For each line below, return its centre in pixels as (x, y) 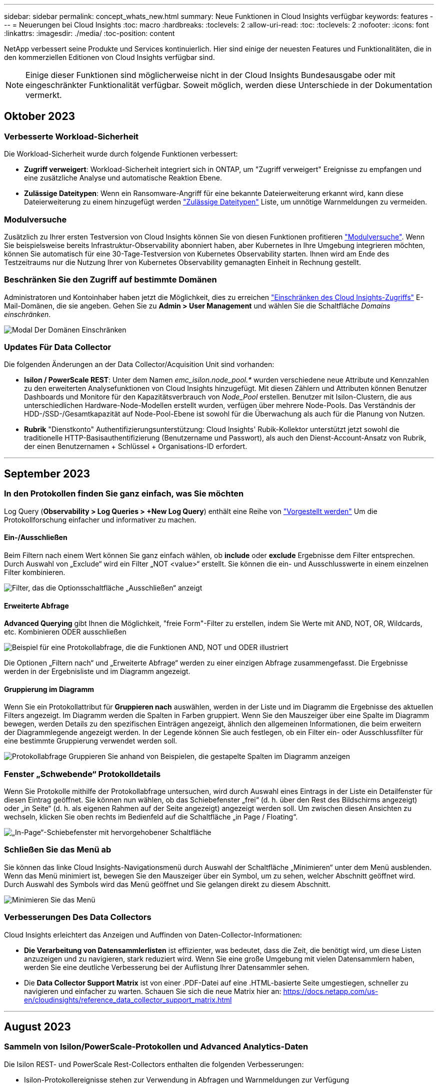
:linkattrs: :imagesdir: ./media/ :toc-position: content (89, 33)
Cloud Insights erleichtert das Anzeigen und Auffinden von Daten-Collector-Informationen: (153, 934)
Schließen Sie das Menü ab (58, 850)
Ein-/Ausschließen (36, 537)
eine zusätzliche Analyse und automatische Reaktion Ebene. (123, 178)
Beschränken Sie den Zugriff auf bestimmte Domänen (110, 280)
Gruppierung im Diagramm (49, 689)
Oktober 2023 (40, 116)
